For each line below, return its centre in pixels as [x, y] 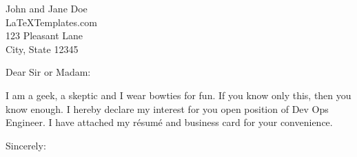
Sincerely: [26, 145]
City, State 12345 [42, 49]
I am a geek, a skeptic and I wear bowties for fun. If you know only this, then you [178, 95]
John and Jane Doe [47, 8]
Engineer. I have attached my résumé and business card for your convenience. [169, 122]
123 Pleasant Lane [44, 35]
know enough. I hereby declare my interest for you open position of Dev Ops [167, 108]
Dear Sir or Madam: [48, 72]
